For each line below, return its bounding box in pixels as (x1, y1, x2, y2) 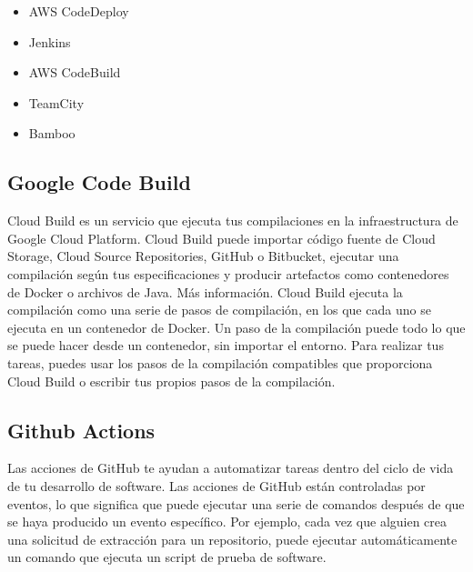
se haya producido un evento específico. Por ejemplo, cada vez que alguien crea (7, 512, 448, 531)
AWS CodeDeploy (28, 2, 129, 20)
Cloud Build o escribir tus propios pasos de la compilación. (7, 371, 336, 390)
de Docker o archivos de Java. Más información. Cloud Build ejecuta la (7, 282, 403, 301)
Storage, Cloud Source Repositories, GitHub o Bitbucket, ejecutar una (7, 246, 399, 266)
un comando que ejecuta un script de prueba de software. (7, 547, 327, 567)
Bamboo (28, 124, 75, 143)
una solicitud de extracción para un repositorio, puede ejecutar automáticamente (7, 529, 458, 548)
